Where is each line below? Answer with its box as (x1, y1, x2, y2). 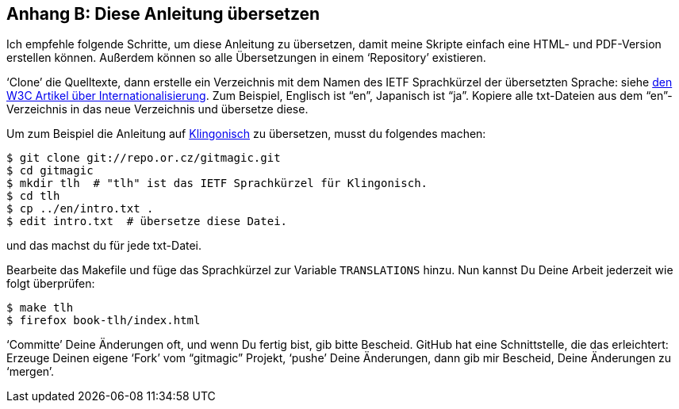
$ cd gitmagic (6, 164, 94, 178)
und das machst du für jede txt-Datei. (6, 239, 202, 253)
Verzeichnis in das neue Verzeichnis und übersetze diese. (6, 102, 309, 117)
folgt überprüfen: (6, 277, 95, 291)
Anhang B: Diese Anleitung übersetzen (6, 4, 320, 24)
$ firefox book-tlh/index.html (6, 314, 201, 327)
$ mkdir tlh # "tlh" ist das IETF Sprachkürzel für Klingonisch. (6, 177, 428, 190)
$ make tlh (6, 301, 74, 315)
